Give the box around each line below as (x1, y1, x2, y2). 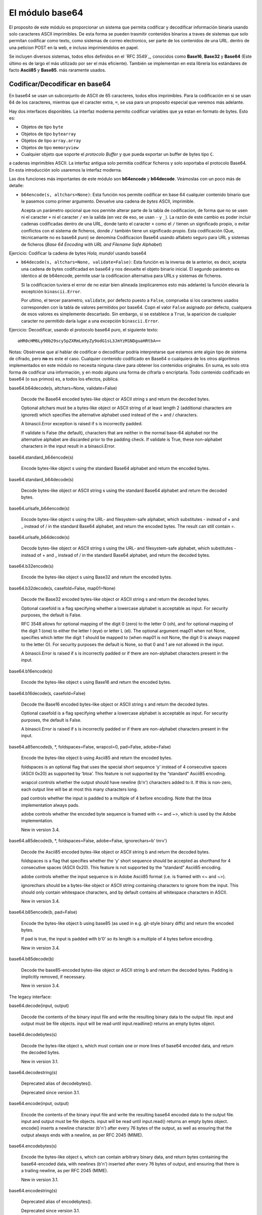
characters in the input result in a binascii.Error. (21, 443, 116, 449)
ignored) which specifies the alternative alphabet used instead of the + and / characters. (21, 412, 198, 417)
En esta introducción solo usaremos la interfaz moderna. (9, 167, 122, 173)
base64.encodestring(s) (9, 1188, 58, 1194)
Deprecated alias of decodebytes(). (21, 1080, 92, 1086)
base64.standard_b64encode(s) (9, 454, 74, 460)
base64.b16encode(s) (9, 668, 53, 674)
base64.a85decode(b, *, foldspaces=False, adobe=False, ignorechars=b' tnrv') (9, 838, 167, 844)
